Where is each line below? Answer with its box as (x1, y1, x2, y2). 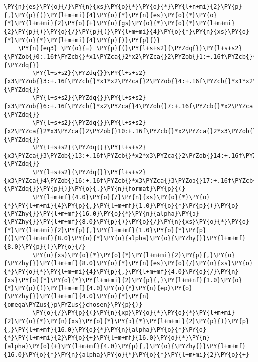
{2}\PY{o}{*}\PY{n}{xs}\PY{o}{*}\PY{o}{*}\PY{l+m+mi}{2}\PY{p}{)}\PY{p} (4, 317, 249, 325)
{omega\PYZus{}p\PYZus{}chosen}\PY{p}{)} (4, 301, 143, 308)
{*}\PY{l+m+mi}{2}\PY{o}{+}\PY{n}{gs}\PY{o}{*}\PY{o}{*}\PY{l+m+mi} (4, 20, 235, 27)
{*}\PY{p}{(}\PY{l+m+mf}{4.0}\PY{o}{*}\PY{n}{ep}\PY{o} (4, 285, 193, 292)
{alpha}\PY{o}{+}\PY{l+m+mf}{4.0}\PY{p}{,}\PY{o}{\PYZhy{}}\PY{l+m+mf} (4, 342, 246, 350)
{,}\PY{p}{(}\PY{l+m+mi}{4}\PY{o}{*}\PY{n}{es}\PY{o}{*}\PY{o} (4, 11, 217, 19)
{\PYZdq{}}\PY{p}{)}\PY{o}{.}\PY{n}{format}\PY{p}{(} (4, 185, 186, 193)
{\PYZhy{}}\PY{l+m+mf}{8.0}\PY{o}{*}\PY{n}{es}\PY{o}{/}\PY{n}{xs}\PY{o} (4, 260, 253, 267)
